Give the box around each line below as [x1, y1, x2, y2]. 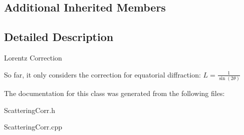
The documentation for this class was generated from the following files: [4, 87, 225, 98]
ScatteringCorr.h [4, 104, 56, 115]
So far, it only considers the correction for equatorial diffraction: [4, 69, 201, 79]
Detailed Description [4, 29, 114, 44]
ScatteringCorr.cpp [4, 121, 63, 132]
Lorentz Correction [4, 52, 62, 62]
